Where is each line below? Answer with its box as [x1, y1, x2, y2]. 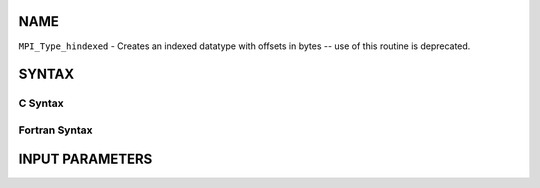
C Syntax [18, 96, 64, 110]
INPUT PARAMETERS [18, 151, 153, 168]
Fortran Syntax [18, 123, 93, 137]
